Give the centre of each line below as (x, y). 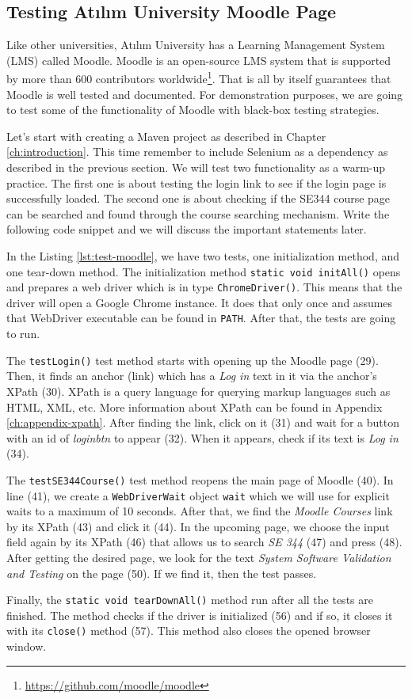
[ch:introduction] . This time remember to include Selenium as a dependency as (197, 152)
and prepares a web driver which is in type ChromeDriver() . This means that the (204, 287)
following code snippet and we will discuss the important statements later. (187, 229)
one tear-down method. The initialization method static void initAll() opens (204, 271)
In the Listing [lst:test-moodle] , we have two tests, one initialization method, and (203, 255)
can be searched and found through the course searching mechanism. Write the (198, 213)
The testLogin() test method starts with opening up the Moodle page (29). (193, 360)
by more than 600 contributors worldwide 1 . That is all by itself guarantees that (199, 78)
